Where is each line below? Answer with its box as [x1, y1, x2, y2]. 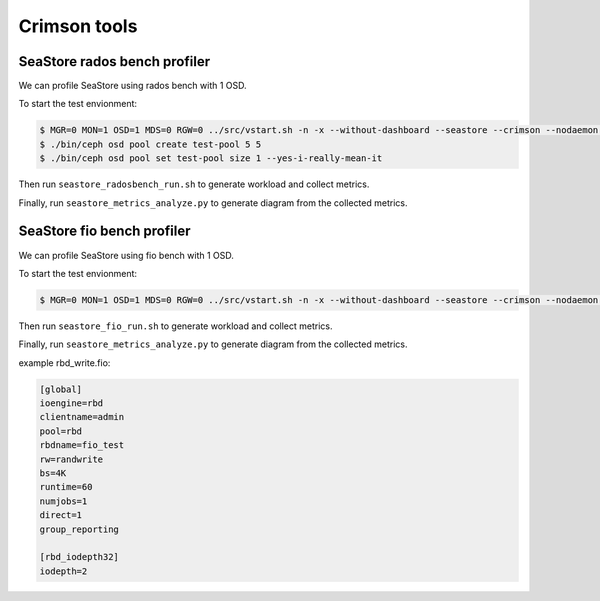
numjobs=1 [39, 495, 88, 507]
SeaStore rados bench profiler [18, 53, 210, 70]
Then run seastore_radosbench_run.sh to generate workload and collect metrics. [18, 178, 370, 190]
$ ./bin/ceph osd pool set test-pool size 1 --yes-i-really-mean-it [39, 153, 383, 164]
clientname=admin [39, 411, 125, 423]
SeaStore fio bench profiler [18, 223, 191, 240]
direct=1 [39, 510, 83, 521]
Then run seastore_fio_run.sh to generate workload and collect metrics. [18, 320, 333, 332]
